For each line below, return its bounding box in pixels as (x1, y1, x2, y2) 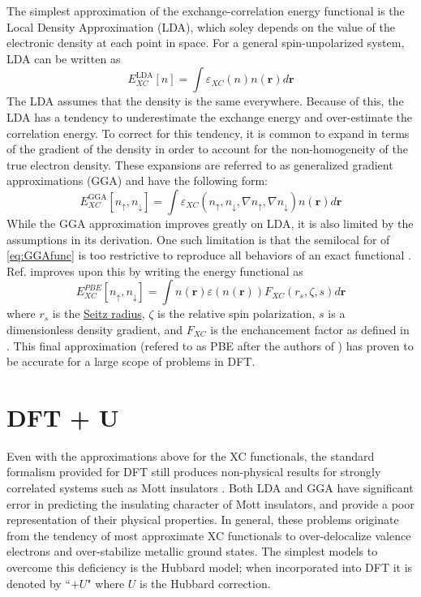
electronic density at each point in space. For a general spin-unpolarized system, (6, 34, 405, 51)
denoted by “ (6, 574, 71, 591)
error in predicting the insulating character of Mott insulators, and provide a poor (6, 495, 415, 512)
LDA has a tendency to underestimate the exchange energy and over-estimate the (6, 108, 413, 125)
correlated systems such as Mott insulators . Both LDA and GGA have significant (6, 479, 414, 496)
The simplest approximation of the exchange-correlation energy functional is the (6, 2, 405, 19)
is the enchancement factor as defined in (210, 320, 410, 337)
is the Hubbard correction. (140, 574, 271, 591)
